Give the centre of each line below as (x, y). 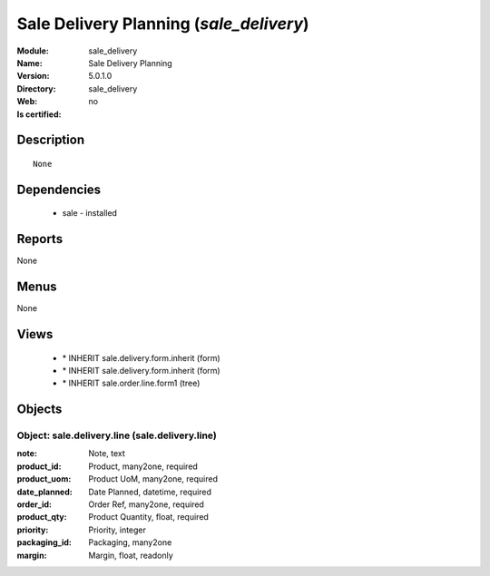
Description (51, 140)
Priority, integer (118, 530)
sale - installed (90, 213)
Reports (40, 239)
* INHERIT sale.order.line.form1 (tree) (131, 383)
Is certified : (39, 114)
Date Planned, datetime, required (150, 492)
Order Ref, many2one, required (146, 504)
